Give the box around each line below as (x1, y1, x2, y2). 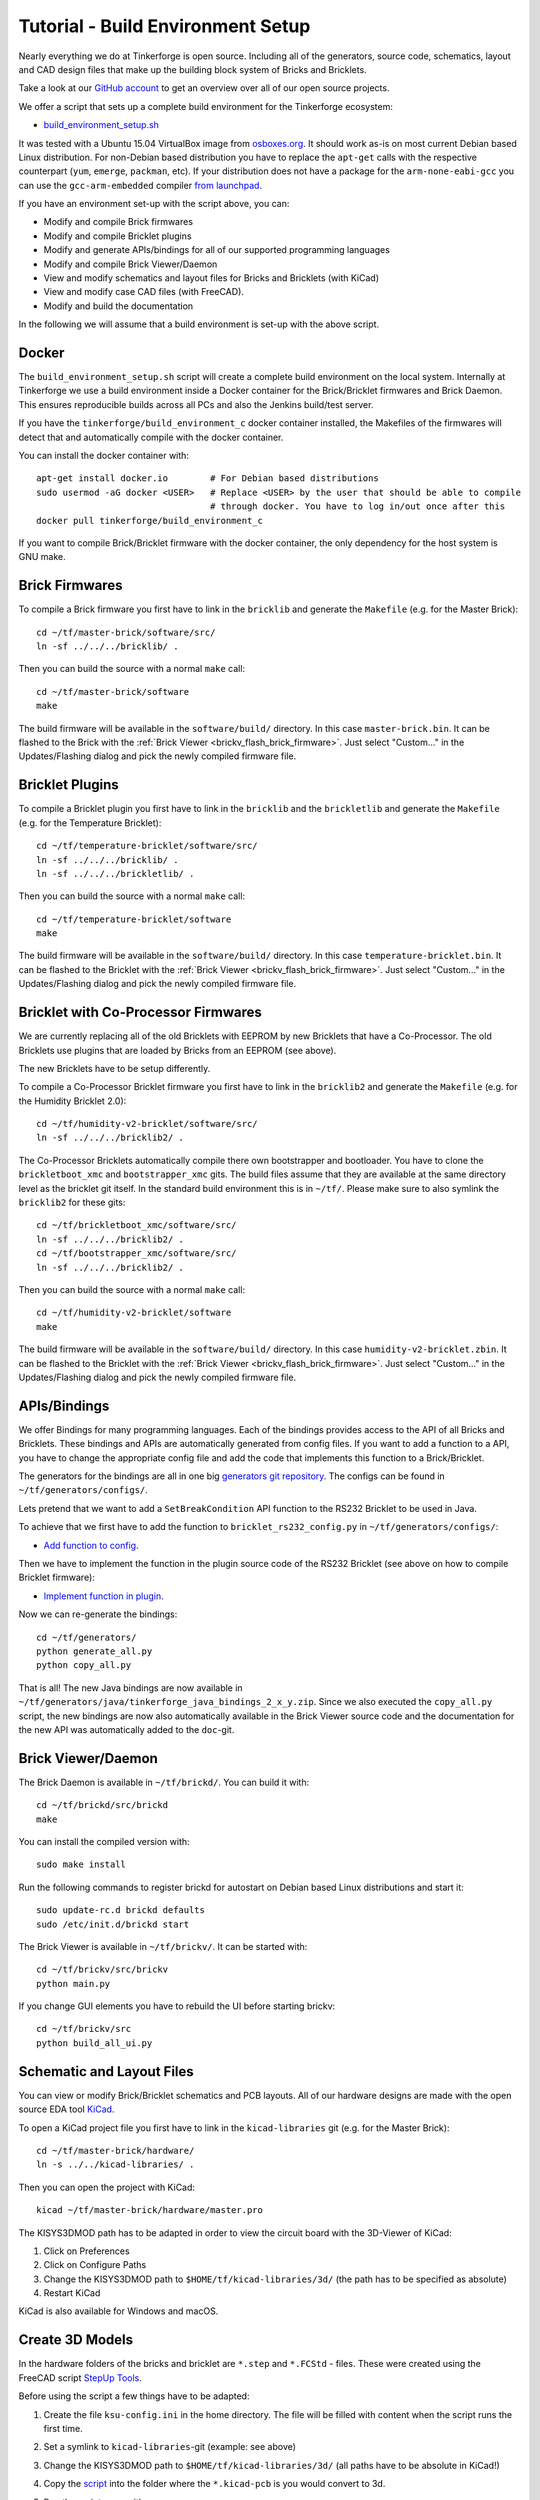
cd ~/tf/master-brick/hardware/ (36, 2145, 195, 2156)
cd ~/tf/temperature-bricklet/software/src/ (36, 840, 259, 852)
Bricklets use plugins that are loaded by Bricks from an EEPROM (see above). (18, 1044, 337, 1056)
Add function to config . (43, 1539, 139, 1551)
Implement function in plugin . (43, 1590, 164, 1602)
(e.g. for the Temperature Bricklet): (18, 816, 162, 829)
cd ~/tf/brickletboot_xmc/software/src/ (36, 1220, 237, 1231)
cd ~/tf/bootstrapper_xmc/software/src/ (36, 1248, 237, 1259)
